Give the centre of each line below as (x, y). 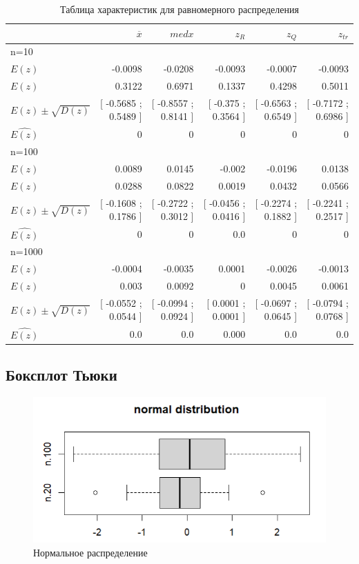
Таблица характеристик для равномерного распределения (179, 9)
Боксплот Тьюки (61, 375)
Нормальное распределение (90, 553)
